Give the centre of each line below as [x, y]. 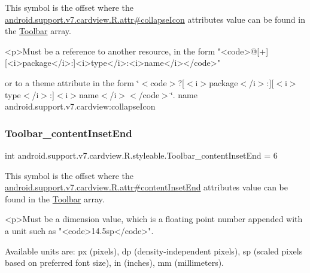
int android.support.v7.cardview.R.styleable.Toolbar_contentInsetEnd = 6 [141, 155]
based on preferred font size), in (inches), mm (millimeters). [115, 263]
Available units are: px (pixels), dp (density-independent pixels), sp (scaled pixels [154, 251]
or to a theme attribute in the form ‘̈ [72, 82]
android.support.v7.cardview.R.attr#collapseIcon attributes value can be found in [155, 19]
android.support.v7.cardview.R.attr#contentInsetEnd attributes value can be [147, 187]
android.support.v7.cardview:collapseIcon [80, 106]
